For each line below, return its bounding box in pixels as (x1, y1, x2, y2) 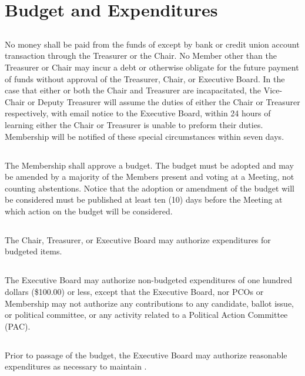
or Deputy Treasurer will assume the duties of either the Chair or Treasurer (27, 95, 300, 108)
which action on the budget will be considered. (5, 204, 173, 217)
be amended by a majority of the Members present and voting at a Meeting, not (5, 170, 294, 183)
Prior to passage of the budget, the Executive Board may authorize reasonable (5, 348, 287, 361)
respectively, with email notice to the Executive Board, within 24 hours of (5, 107, 271, 119)
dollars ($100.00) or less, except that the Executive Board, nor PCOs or (5, 286, 264, 298)
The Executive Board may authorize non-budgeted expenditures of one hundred (5, 274, 293, 286)
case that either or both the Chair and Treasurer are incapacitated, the (5, 84, 261, 96)
